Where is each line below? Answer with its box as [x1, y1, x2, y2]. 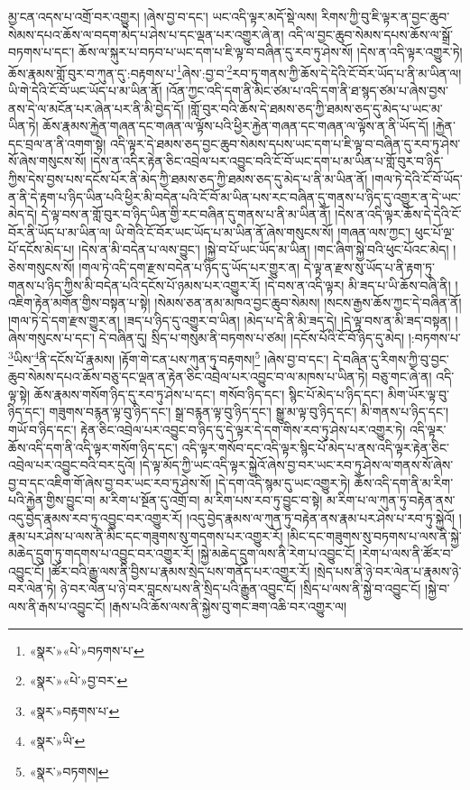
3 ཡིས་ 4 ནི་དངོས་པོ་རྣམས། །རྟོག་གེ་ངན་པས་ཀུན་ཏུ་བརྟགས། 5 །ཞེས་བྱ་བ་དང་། [8, 346, 329, 368]
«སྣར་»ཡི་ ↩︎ [29, 731, 86, 750]
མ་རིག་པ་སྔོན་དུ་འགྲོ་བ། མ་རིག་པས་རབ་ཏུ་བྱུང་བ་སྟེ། [99, 491, 323, 510]
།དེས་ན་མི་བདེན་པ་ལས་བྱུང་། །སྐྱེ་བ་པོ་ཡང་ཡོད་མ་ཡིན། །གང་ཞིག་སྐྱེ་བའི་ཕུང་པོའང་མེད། [78, 240, 449, 259]
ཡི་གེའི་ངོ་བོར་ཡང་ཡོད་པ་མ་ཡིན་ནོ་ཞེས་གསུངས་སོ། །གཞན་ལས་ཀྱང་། [115, 222, 411, 241]
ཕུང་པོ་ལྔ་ [414, 222, 455, 241]
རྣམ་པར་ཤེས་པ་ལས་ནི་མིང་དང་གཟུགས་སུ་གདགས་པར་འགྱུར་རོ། [8, 526, 283, 545]
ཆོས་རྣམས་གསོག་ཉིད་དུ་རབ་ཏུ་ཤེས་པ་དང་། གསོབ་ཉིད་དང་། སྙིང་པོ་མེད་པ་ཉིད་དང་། [33, 384, 384, 403]
